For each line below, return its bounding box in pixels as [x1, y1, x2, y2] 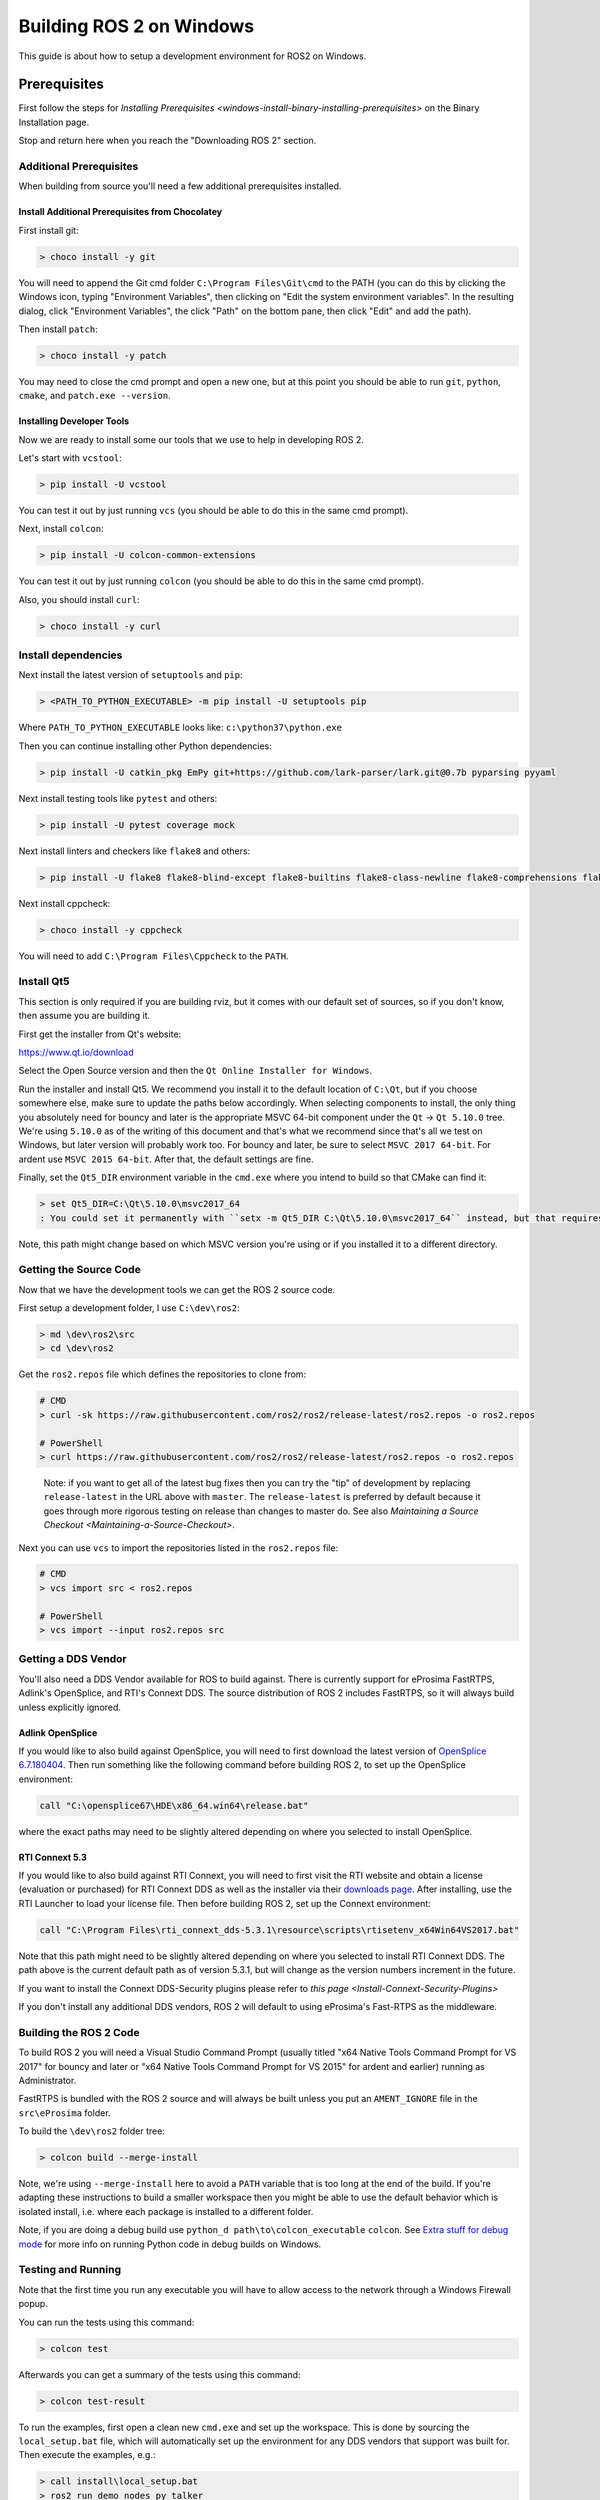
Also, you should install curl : [18, 593, 140, 605]
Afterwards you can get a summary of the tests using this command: [18, 2368, 301, 2380]
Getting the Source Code [18, 1263, 142, 1277]
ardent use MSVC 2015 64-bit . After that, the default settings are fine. [18, 1153, 314, 1165]
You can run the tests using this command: [18, 2316, 195, 2328]
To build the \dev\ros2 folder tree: [18, 2125, 165, 2137]
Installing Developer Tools [18, 415, 130, 427]
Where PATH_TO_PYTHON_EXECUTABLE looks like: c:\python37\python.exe [18, 721, 342, 734]
